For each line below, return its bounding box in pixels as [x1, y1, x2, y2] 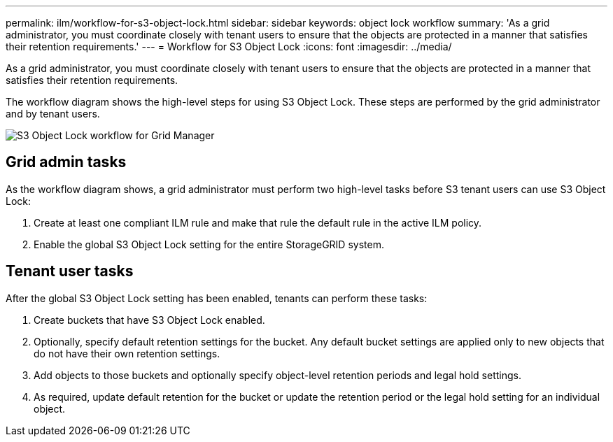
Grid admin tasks [6, 153, 127, 171]
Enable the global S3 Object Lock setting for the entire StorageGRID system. [34, 238, 384, 250]
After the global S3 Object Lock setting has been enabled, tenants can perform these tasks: [6, 292, 428, 304]
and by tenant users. [6, 108, 100, 120]
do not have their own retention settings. [34, 347, 220, 359]
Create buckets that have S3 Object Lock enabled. [34, 313, 265, 326]
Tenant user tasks [6, 262, 134, 280]
